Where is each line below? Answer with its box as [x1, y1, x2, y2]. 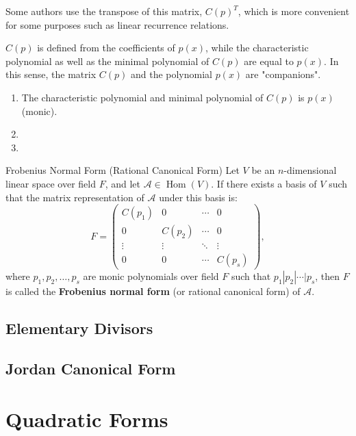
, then [315, 269, 340, 283]
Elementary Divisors [5, 318, 153, 339]
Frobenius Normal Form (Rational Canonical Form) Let [5, 163, 240, 177]
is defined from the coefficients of [37, 40, 175, 55]
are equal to [244, 53, 294, 68]
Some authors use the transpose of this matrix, [5, 4, 203, 18]
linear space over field [5, 176, 96, 190]
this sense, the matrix [5, 67, 97, 81]
